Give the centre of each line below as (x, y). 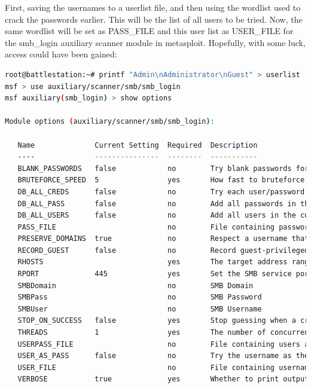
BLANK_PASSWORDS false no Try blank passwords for (163, 168)
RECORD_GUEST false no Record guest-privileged (163, 250)
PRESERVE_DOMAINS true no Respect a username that (163, 239)
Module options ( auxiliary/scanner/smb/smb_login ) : (110, 122)
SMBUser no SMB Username (140, 309)
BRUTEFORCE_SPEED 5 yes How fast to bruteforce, (163, 180)
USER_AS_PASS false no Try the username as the (163, 356)
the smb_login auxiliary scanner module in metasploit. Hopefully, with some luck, (155, 42)
